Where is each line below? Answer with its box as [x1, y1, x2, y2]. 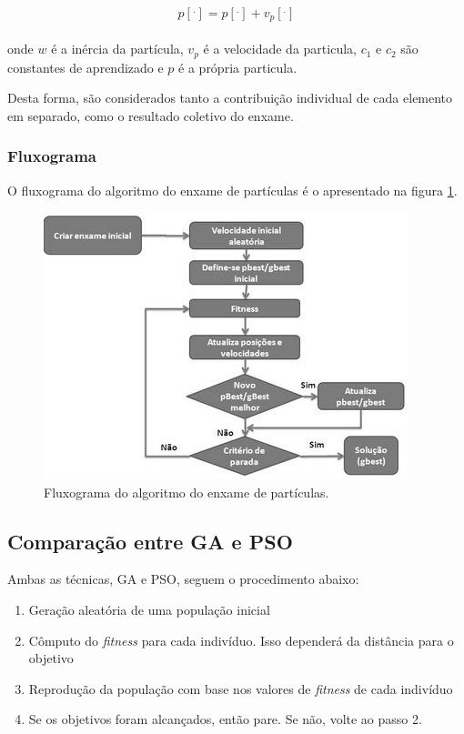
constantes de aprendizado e [7, 57, 164, 76]
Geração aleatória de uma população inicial [28, 600, 270, 619]
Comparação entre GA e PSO [7, 527, 293, 555]
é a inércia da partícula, [51, 39, 184, 58]
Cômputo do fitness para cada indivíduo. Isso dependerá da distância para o [28, 630, 454, 649]
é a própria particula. [178, 57, 298, 76]
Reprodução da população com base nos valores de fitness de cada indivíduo [28, 679, 453, 698]
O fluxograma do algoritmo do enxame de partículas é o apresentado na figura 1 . [7, 180, 458, 199]
